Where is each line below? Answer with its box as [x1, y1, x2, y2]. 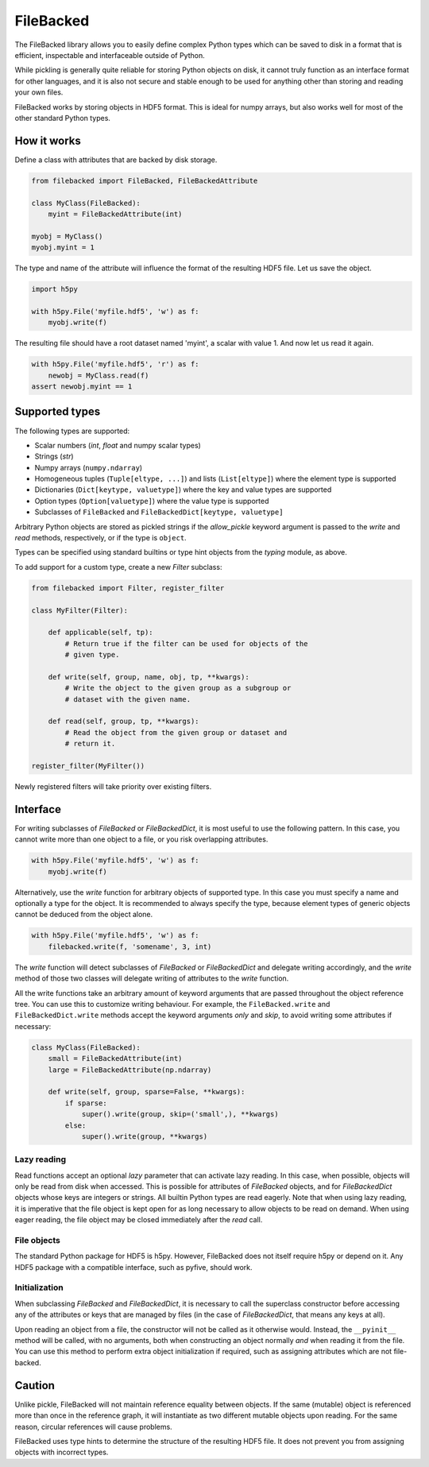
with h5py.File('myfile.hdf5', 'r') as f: [31, 360, 199, 369]
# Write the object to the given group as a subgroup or [64, 683, 292, 693]
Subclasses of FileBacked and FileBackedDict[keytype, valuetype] [34, 507, 284, 517]
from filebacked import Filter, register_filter [31, 583, 225, 592]
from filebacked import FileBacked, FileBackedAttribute [31, 176, 258, 185]
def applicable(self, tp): [48, 628, 154, 637]
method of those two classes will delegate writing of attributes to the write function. [14, 973, 289, 983]
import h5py [31, 284, 79, 294]
